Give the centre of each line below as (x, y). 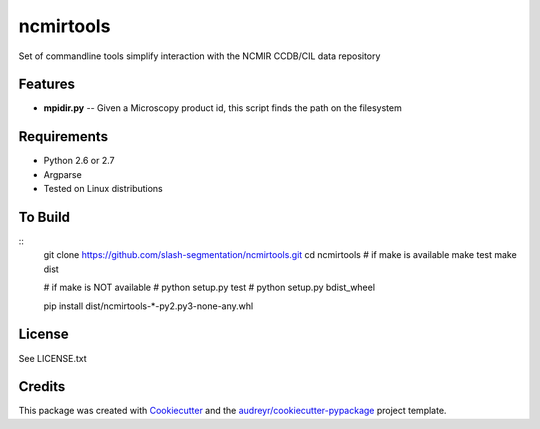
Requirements (63, 136)
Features (46, 84)
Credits (42, 386)
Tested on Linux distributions (103, 189)
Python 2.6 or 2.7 (79, 161)
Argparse (62, 174)
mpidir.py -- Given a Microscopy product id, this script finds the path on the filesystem (222, 108)
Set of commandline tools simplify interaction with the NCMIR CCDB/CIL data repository (199, 56)
